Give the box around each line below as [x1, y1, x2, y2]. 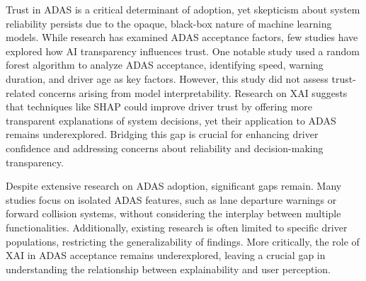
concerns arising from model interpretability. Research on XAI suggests [38, 85, 348, 100]
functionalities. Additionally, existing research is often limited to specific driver [6, 219, 348, 234]
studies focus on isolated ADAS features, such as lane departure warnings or [6, 192, 337, 207]
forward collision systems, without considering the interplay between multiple [6, 206, 341, 221]
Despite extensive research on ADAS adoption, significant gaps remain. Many [6, 178, 342, 193]
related [6, 85, 36, 100]
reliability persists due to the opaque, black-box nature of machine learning [6, 16, 332, 30]
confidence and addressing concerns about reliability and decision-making [6, 140, 324, 155]
